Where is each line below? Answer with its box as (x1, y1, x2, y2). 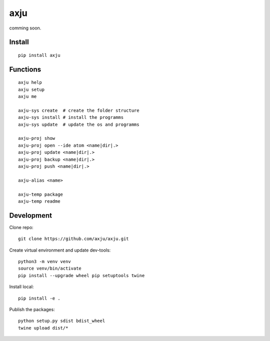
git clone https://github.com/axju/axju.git (18, 236, 129, 242)
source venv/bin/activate (18, 266, 82, 272)
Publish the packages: (9, 307, 55, 313)
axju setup (18, 86, 45, 92)
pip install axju (18, 52, 60, 58)
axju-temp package (18, 191, 63, 197)
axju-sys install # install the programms (18, 115, 124, 120)
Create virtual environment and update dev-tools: (9, 247, 111, 253)
